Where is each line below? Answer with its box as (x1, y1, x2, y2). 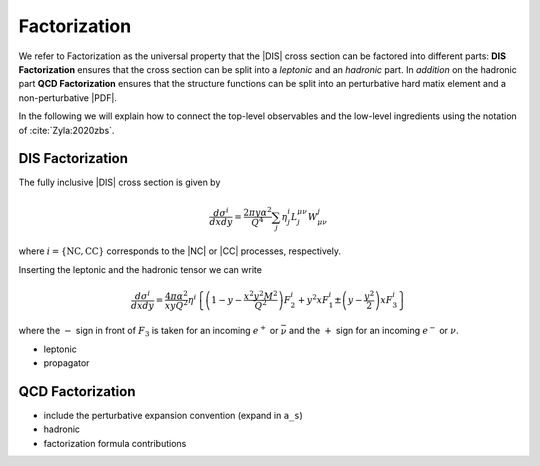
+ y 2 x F (297, 293, 330, 305)
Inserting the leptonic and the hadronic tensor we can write (18, 263, 262, 275)
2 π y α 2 (243, 205, 272, 219)
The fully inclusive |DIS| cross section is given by (18, 176, 221, 189)
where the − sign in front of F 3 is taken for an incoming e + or (18, 323, 279, 339)
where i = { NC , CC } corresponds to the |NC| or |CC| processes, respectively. (18, 245, 342, 257)
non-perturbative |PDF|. (18, 91, 117, 104)
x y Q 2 (164, 298, 189, 311)
